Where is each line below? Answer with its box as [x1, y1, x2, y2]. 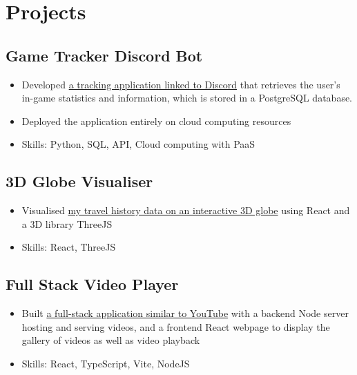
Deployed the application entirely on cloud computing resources [21, 113, 291, 128]
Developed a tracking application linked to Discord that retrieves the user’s [21, 77, 340, 91]
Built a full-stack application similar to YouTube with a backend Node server [21, 306, 349, 320]
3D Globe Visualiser [6, 171, 153, 192]
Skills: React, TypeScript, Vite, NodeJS [21, 356, 190, 370]
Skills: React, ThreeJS [21, 240, 116, 254]
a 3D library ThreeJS [21, 216, 113, 231]
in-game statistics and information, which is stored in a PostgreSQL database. [21, 90, 353, 105]
